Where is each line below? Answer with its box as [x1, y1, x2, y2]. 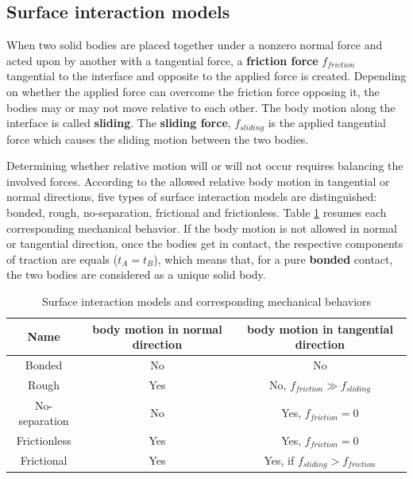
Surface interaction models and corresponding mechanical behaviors [41, 292, 372, 309]
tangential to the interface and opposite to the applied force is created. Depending [6, 68, 407, 84]
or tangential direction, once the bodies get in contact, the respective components [6, 235, 403, 252]
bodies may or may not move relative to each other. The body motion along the [6, 99, 396, 115]
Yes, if [264, 451, 295, 468]
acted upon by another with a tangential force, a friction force [6, 52, 318, 68]
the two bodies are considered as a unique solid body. [6, 266, 266, 283]
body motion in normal [92, 320, 222, 337]
